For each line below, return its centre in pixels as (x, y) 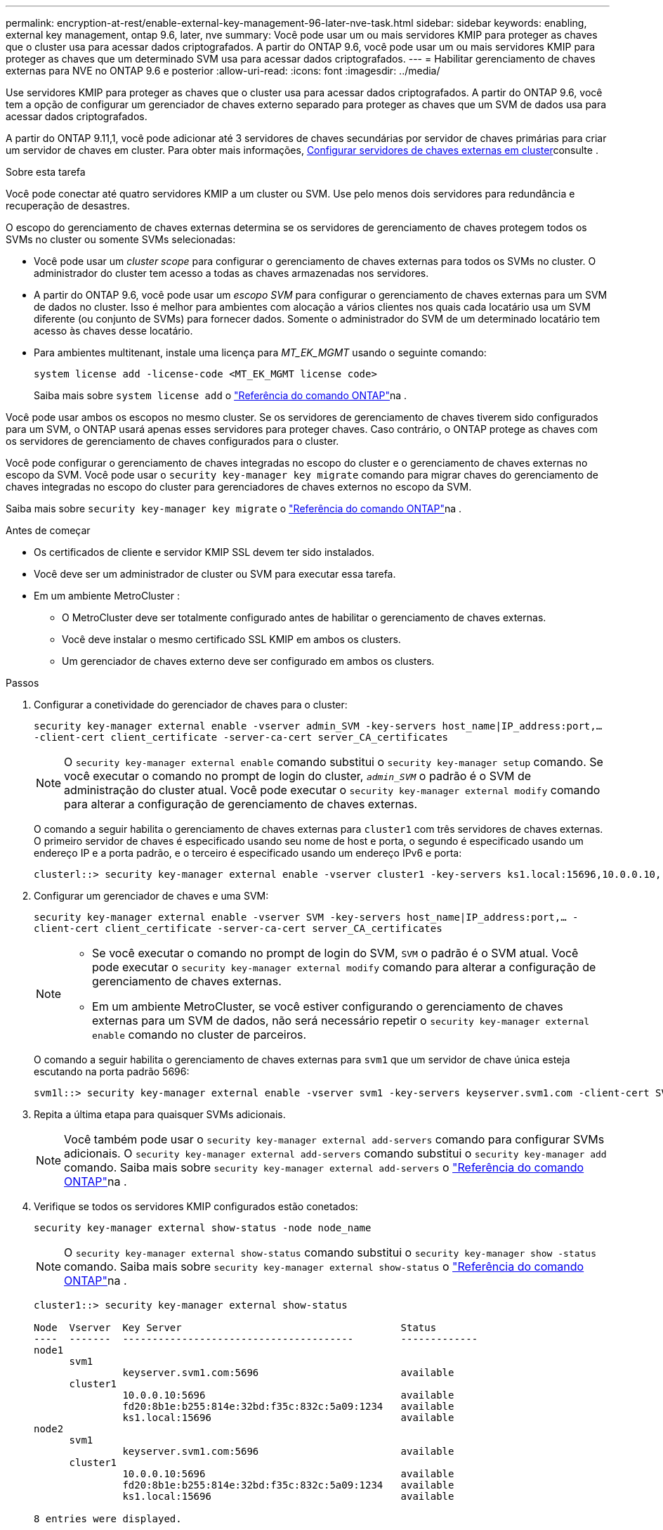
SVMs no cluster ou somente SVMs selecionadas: (121, 239)
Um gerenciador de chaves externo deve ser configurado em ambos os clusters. (248, 661)
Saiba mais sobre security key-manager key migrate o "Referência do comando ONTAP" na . (234, 508)
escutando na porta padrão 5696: (112, 1071)
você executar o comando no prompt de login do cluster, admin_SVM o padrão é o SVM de (298, 776)
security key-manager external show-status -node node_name (203, 1228)
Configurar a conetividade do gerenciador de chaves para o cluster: (191, 705)
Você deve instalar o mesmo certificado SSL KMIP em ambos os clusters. (231, 639)
